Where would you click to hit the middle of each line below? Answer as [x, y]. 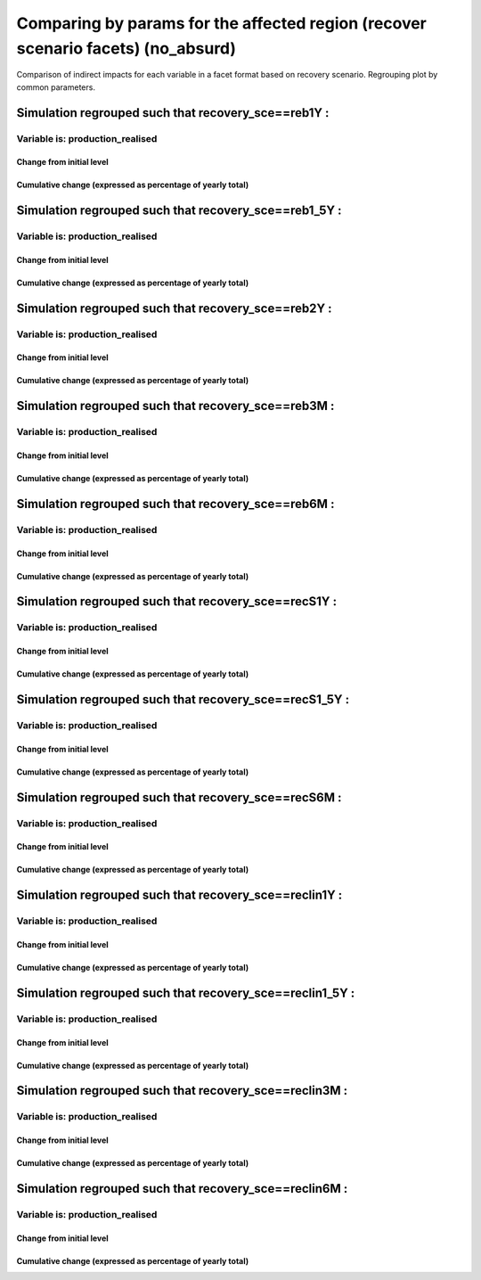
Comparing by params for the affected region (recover [221, 23]
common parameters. [56, 87]
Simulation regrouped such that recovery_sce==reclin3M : [182, 1091]
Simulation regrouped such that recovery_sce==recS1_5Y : [183, 700]
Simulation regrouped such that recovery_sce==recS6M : [179, 797]
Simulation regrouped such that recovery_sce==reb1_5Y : [179, 211]
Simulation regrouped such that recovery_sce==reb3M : [175, 406]
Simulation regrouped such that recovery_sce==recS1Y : [177, 602]
